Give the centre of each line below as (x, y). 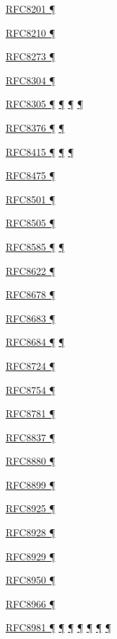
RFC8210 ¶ (31, 32)
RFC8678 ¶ (31, 294)
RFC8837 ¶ (31, 437)
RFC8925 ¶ (31, 508)
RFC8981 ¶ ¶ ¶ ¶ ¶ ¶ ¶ (58, 627)
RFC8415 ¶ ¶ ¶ (40, 151)
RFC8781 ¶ (31, 413)
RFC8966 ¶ (31, 603)
